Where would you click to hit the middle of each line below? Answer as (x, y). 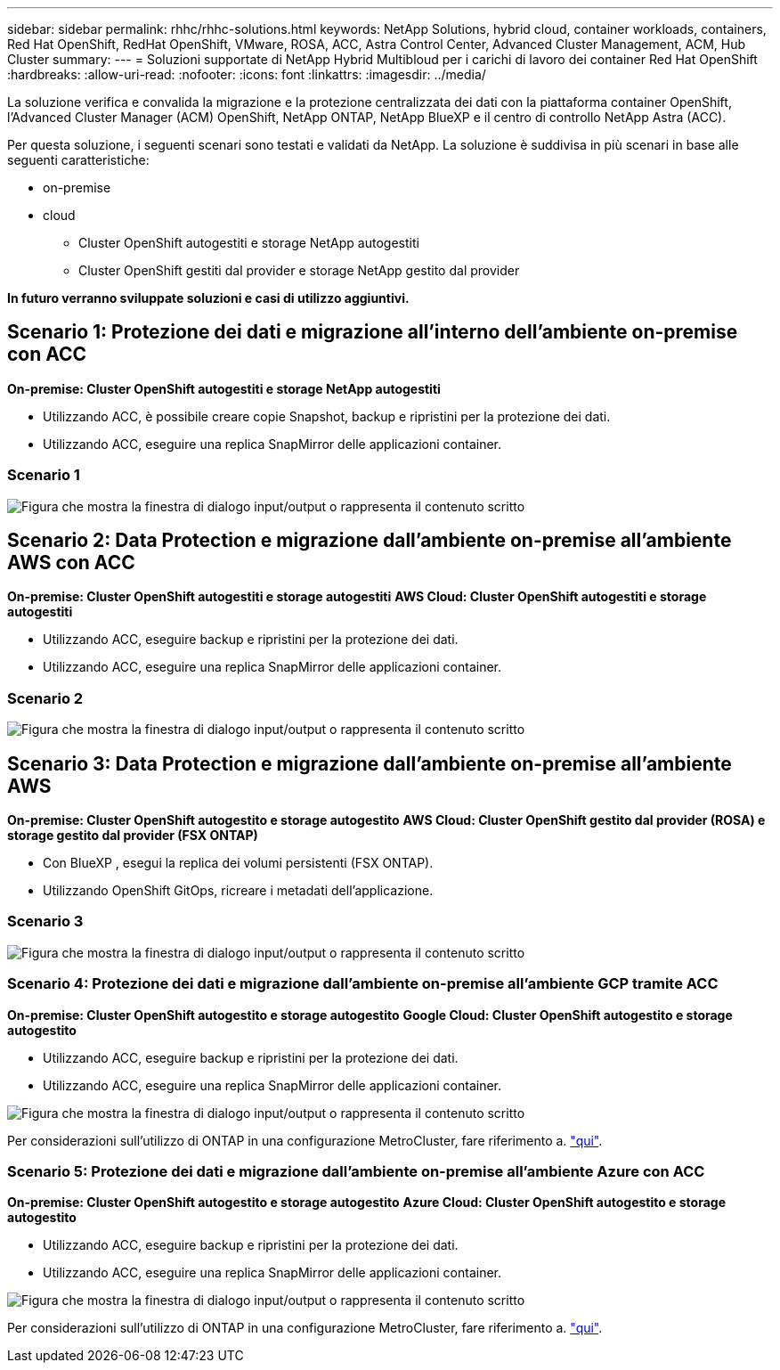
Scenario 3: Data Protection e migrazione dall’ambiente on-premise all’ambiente (370, 763)
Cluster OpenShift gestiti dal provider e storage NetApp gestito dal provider (299, 270)
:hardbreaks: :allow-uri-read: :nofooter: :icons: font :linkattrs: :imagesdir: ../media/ (247, 74)
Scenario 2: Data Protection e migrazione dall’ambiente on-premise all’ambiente (370, 541)
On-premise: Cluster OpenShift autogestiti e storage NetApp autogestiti (224, 388)
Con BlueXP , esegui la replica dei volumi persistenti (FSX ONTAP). (238, 863)
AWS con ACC (71, 563)
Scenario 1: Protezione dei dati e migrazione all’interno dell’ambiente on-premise (373, 332)
